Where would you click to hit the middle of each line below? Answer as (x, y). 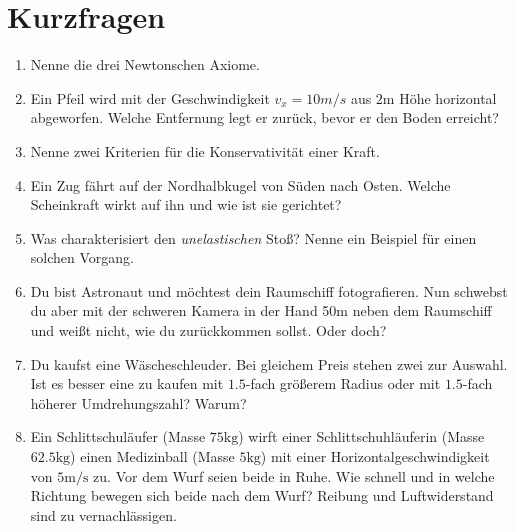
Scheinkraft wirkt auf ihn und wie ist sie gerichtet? (186, 204)
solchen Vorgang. (82, 257)
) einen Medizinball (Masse (152, 456)
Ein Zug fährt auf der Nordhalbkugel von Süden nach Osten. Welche (240, 184)
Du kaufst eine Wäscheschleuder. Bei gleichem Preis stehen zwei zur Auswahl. (269, 363)
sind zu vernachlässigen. (103, 514)
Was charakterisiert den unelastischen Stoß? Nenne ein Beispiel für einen (253, 237)
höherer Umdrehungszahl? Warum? (138, 402)
